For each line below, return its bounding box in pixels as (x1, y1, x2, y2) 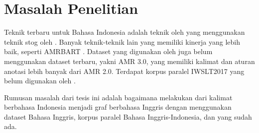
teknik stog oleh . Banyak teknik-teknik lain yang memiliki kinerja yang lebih (4, 36, 241, 47)
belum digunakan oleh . (4, 75, 76, 86)
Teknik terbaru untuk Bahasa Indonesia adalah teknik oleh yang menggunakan (4, 27, 245, 37)
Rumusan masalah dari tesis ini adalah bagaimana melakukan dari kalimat (4, 92, 233, 102)
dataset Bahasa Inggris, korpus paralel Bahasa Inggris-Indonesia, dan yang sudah (4, 111, 252, 122)
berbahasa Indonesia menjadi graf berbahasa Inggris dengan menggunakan (4, 102, 232, 112)
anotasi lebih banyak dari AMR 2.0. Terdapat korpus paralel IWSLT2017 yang (4, 66, 245, 76)
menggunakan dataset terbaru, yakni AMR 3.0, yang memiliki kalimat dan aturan (4, 56, 255, 66)
